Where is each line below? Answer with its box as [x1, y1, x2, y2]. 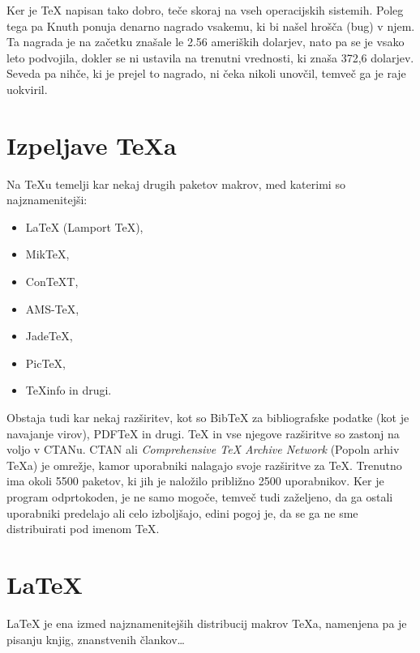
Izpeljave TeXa [6, 128, 177, 161]
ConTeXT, [25, 273, 79, 290]
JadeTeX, [25, 327, 73, 344]
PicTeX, [25, 354, 66, 371]
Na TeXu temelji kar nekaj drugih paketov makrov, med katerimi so [6, 175, 345, 192]
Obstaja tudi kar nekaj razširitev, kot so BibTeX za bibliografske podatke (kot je [6, 409, 409, 426]
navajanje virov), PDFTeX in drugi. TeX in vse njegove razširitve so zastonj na [6, 425, 400, 442]
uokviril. [6, 80, 48, 97]
